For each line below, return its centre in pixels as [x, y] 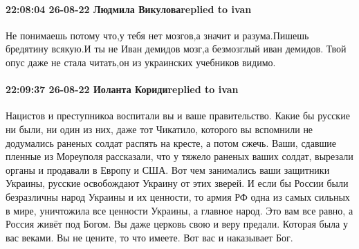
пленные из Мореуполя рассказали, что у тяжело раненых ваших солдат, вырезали [179, 156]
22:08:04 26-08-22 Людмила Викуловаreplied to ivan [129, 9]
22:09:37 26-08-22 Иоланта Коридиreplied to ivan [122, 89]
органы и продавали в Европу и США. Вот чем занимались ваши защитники [168, 169]
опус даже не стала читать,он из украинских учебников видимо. [141, 62]
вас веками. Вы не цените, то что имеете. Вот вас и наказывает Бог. [149, 237]
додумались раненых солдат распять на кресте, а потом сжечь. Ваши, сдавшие [171, 142]
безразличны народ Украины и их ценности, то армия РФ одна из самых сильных [178, 196]
